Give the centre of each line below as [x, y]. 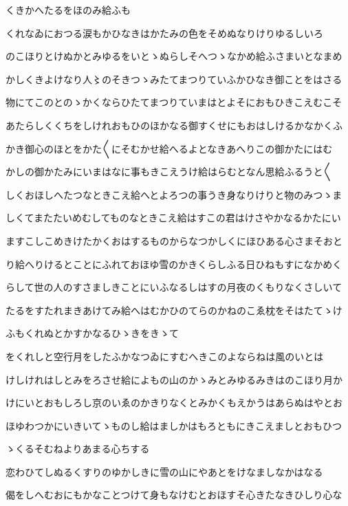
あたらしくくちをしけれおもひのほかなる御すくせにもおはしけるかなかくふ [174, 125]
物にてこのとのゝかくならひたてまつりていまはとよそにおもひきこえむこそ [174, 102]
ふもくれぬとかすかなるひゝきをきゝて [92, 333]
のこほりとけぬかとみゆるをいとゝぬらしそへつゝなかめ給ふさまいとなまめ [174, 56]
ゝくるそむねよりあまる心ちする [78, 449]
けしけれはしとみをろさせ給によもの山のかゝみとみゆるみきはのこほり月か [174, 379]
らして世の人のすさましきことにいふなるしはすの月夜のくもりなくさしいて [174, 287]
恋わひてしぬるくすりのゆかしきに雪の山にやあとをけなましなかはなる [164, 471]
